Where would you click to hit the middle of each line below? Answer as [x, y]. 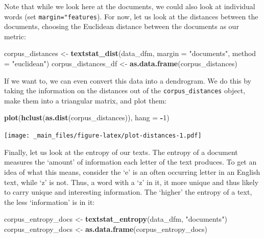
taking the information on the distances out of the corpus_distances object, [125, 90]
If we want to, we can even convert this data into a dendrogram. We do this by [128, 80]
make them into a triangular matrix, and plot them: [86, 100]
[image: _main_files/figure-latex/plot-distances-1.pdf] [103, 136]
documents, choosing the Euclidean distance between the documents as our [122, 26]
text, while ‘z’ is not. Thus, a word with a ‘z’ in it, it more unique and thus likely [131, 182]
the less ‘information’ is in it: [50, 202]
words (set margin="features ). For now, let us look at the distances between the [131, 16]
